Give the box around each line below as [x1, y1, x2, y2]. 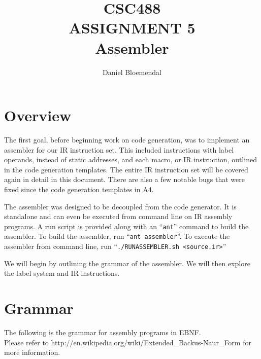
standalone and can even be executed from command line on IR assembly [4, 211, 233, 222]
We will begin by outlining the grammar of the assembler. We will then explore [4, 258, 250, 268]
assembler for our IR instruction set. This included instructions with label [4, 144, 234, 155]
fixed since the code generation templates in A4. [4, 184, 154, 194]
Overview [4, 105, 72, 126]
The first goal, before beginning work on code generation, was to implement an [4, 134, 250, 145]
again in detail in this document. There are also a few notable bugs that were [4, 174, 245, 185]
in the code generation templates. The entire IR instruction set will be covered [4, 164, 248, 174]
